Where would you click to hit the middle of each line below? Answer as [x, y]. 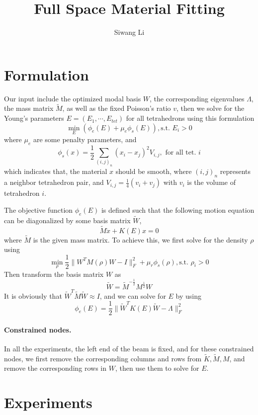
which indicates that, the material [56, 171]
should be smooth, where [154, 171]
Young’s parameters [34, 118]
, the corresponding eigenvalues [197, 98]
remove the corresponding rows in [55, 368]
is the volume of [211, 182]
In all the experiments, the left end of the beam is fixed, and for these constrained [129, 349]
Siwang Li [129, 32]
